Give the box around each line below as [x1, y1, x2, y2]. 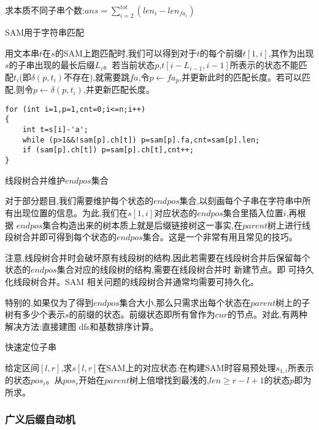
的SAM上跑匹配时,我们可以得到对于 [55, 46, 197, 59]
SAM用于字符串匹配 [5, 26, 85, 38]
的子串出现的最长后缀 [9, 58, 95, 71]
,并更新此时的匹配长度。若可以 [179, 70, 302, 83]
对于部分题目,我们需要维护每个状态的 [5, 194, 153, 207]
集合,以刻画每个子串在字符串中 [179, 194, 302, 207]
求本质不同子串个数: [5, 4, 85, 16]
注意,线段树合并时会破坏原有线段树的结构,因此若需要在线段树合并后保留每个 [5, 251, 310, 264]
